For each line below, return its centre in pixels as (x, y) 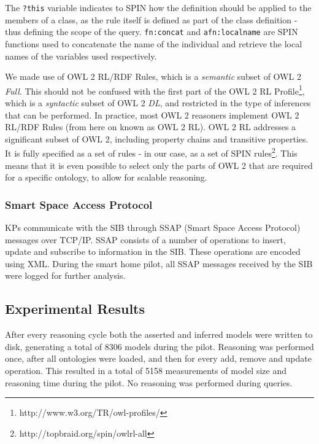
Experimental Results (75, 309)
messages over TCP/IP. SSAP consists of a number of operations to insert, (145, 239)
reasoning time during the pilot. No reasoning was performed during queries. (149, 382)
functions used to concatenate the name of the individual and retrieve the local (154, 43)
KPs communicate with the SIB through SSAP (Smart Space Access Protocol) (153, 227)
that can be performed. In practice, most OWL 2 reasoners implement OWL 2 (152, 115)
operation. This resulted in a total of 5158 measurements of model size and (146, 370)
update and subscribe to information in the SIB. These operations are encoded (153, 251)
